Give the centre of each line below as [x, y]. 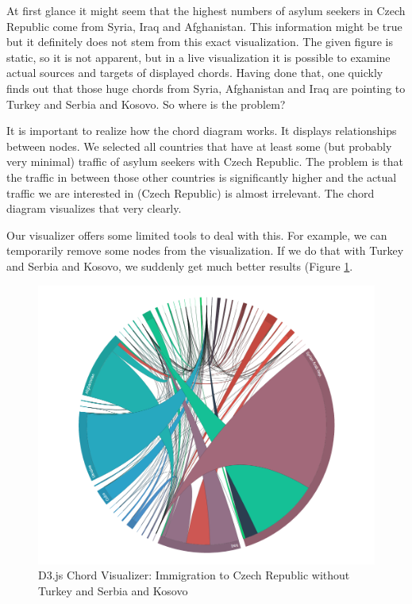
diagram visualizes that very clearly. [94, 208]
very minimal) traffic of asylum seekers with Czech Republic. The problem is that [205, 162]
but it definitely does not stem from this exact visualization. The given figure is [200, 42]
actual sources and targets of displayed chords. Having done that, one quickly [195, 73]
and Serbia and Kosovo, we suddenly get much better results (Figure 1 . [180, 265]
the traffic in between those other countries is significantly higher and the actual [202, 177]
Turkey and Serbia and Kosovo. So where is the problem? [146, 104]
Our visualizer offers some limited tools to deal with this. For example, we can [197, 235]
